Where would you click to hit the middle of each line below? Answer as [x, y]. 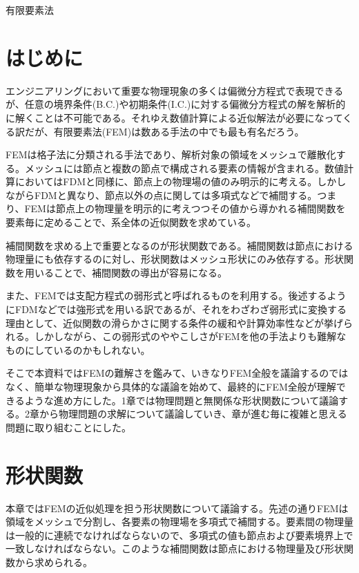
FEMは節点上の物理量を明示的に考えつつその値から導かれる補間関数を [185, 208]
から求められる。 [54, 562]
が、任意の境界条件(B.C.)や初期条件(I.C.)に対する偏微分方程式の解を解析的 [176, 104]
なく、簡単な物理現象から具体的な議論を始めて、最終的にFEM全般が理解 [171, 386]
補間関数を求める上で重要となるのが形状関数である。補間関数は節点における [179, 245]
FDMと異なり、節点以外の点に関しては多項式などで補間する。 [176, 195]
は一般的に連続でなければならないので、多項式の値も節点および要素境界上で [179, 535]
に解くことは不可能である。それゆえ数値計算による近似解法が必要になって [174, 117]
